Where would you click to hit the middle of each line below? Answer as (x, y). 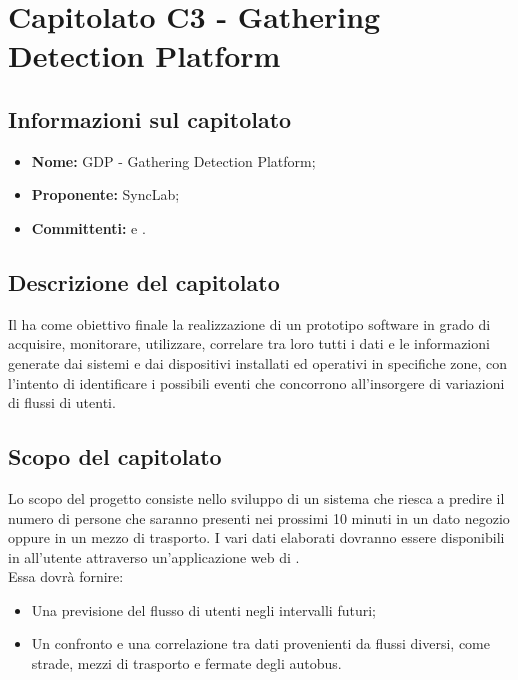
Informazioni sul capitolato (150, 118)
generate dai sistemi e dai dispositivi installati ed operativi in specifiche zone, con (258, 362)
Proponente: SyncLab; (105, 194)
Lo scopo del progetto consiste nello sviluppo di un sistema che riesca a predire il (256, 497)
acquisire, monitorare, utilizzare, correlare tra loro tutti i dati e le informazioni (249, 343)
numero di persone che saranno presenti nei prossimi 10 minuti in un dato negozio (259, 517)
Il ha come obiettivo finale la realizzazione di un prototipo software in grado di (249, 323)
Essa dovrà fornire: (66, 576)
